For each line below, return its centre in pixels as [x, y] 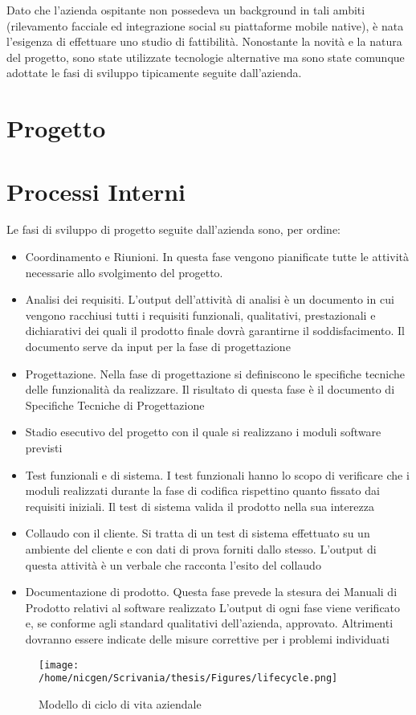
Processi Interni [96, 191]
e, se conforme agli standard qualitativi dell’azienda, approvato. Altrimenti [209, 623]
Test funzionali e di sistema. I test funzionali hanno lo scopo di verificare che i [217, 474]
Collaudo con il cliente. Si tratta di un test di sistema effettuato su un [198, 533]
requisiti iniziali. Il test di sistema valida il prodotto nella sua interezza [200, 506]
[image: [59, 665]
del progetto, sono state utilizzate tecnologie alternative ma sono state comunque [206, 57]
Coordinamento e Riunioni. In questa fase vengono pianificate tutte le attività [217, 257]
